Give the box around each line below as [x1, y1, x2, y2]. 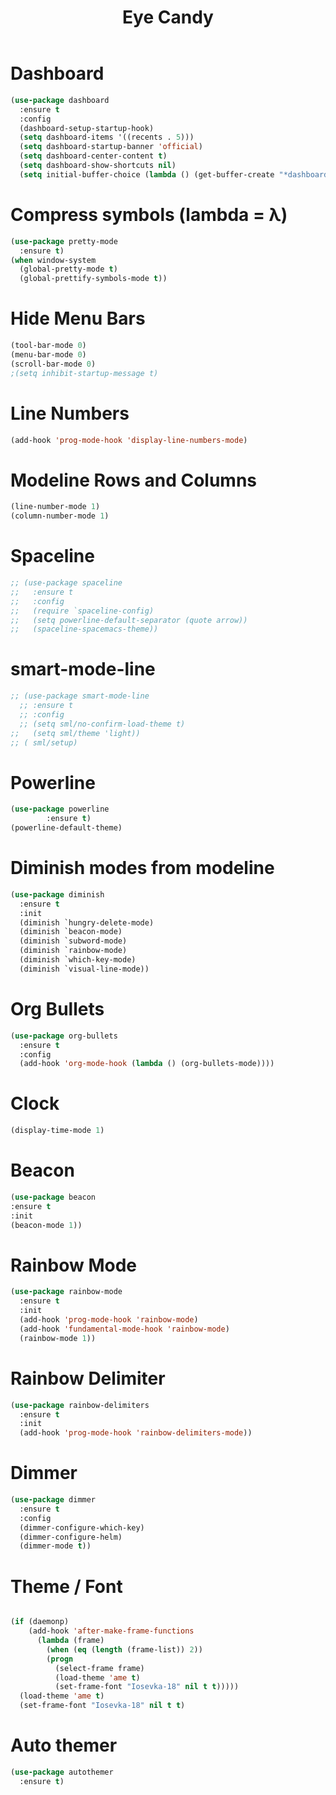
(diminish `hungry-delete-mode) [19, 917, 155, 928]
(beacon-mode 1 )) [10, 1220, 83, 1230]
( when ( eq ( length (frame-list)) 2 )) [46, 1644, 203, 1655]
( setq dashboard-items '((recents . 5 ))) [19, 132, 195, 143]
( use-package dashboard [10, 95, 110, 105]
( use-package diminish [10, 889, 105, 900]
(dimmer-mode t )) [19, 1541, 92, 1551]
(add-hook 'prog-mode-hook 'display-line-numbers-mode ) [10, 435, 248, 445]
